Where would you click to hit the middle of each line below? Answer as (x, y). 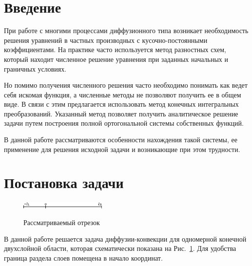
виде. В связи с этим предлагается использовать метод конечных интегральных (121, 104)
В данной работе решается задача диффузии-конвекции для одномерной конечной (125, 238)
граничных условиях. (35, 68)
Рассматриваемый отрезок (62, 222)
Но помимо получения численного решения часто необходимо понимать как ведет (126, 85)
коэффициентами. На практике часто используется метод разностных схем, (115, 49)
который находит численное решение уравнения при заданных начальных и (116, 59)
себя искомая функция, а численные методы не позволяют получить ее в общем (123, 94)
